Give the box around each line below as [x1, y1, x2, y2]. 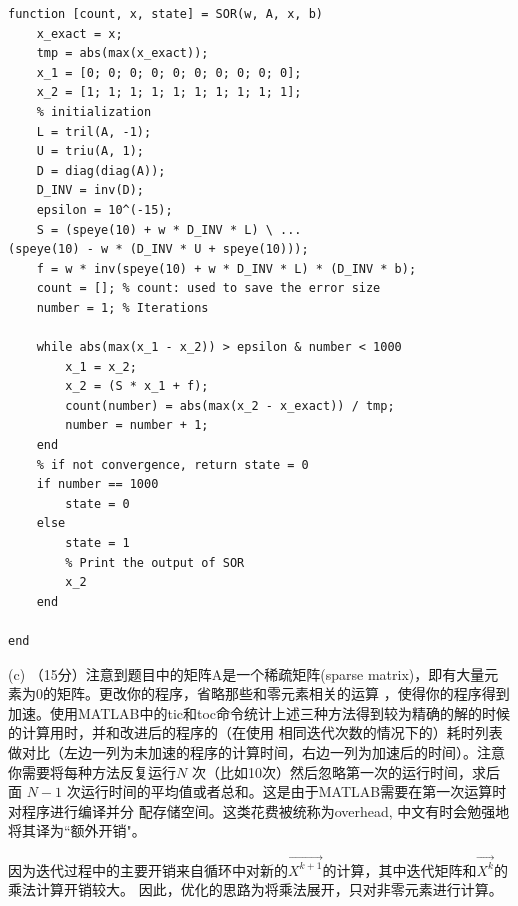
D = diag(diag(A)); [36, 163, 166, 178]
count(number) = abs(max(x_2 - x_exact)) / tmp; [65, 398, 395, 413]
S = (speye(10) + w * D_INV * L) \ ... [36, 222, 302, 237]
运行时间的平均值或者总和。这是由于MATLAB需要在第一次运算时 [80, 781, 507, 802]
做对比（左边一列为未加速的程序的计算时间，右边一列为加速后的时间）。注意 [8, 741, 505, 762]
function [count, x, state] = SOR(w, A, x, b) [8, 7, 323, 21]
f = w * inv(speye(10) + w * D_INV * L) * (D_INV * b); [36, 261, 417, 276]
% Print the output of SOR [65, 555, 245, 570]
